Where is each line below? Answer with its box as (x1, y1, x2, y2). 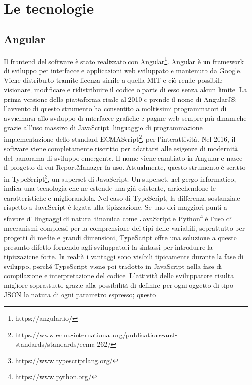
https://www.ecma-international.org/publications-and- (15, 329, 177, 339)
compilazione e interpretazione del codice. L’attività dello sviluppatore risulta (4, 270, 234, 281)
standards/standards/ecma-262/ (15, 339, 111, 349)
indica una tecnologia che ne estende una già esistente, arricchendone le (4, 183, 216, 193)
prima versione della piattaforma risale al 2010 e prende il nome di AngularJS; (4, 94, 237, 104)
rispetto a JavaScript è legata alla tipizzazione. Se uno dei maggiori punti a (4, 202, 227, 212)
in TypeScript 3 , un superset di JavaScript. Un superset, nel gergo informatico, (4, 172, 236, 184)
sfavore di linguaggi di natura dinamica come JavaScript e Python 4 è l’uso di (4, 212, 232, 223)
